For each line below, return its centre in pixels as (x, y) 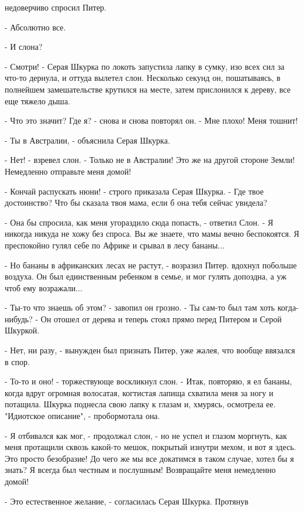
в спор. (17, 361)
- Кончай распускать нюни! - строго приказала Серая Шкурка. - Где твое (134, 191)
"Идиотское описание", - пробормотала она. (82, 416)
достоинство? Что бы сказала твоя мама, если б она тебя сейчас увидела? (136, 202)
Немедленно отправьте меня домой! (68, 171)
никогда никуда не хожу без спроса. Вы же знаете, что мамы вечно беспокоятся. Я (152, 234)
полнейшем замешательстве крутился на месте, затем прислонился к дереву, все (148, 89)
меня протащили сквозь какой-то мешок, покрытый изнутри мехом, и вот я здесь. (151, 447)
